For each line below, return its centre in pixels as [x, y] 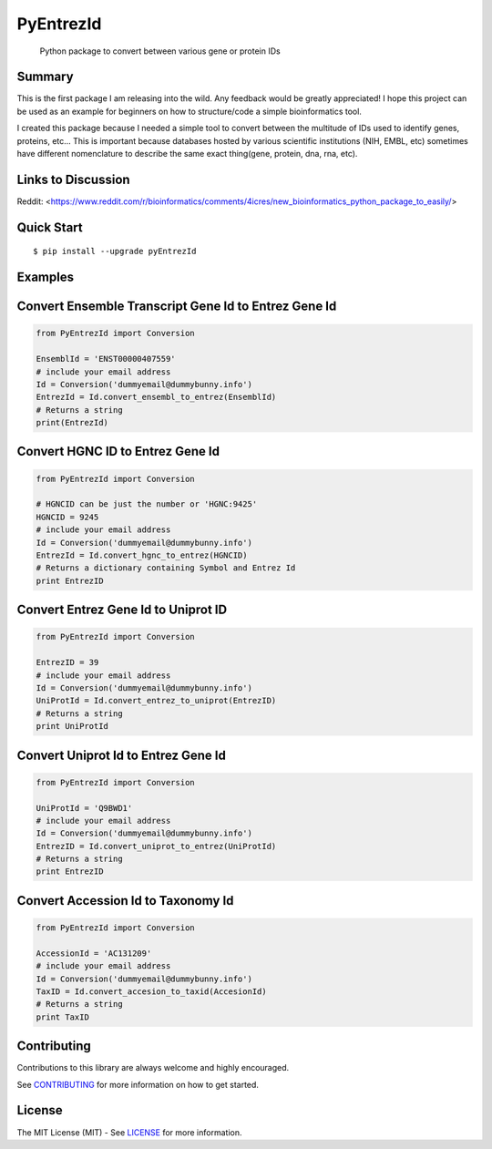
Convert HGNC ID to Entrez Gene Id [118, 451]
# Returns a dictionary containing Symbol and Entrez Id [166, 568]
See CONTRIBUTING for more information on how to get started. [138, 1084]
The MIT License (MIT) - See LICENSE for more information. [129, 1132]
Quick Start [50, 227]
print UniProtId [72, 726]
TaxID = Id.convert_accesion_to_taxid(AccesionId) [152, 992]
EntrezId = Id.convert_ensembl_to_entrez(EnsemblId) [156, 397]
